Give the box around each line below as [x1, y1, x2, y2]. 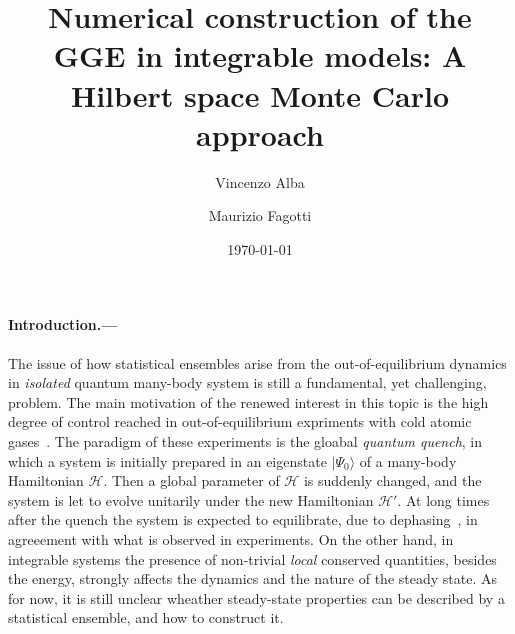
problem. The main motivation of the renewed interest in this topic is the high [8, 391, 489, 412]
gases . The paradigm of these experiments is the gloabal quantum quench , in [8, 431, 483, 452]
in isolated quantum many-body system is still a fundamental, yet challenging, [8, 372, 487, 393]
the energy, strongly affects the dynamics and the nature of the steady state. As [8, 568, 497, 589]
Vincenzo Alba [215, 171, 305, 192]
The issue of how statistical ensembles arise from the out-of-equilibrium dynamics [8, 352, 507, 373]
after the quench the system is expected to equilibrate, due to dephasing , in [8, 509, 478, 530]
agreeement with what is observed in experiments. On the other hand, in [8, 529, 454, 550]
